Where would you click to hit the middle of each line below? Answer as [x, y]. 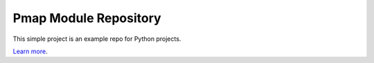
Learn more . [30, 51]
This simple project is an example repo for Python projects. [97, 39]
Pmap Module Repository [87, 18]
